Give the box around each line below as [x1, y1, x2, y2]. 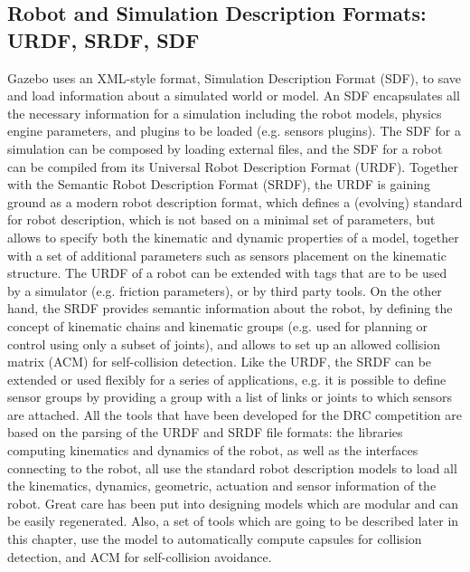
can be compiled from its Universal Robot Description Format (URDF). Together [7, 157, 458, 176]
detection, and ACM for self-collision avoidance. [7, 547, 272, 566]
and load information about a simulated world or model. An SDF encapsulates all [7, 86, 460, 105]
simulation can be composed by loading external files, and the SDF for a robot [7, 138, 443, 157]
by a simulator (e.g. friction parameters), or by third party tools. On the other [7, 281, 442, 300]
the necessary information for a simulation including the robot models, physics [7, 103, 442, 122]
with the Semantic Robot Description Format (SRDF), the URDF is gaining [7, 175, 430, 194]
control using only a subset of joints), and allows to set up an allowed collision [7, 334, 440, 353]
